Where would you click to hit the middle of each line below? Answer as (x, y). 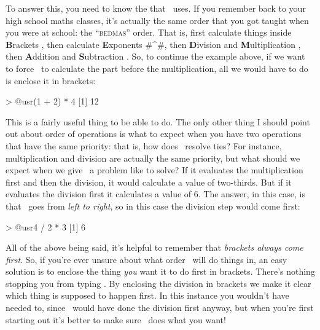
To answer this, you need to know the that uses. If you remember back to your (156, 8)
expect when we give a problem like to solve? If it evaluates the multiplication (154, 170)
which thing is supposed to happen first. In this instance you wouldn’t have (147, 295)
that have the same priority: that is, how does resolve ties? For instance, (144, 145)
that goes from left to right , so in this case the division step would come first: (153, 206)
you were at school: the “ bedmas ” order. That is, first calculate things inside (149, 32)
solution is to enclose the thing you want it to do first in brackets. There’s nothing (160, 271)
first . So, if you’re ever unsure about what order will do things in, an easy (146, 259)
